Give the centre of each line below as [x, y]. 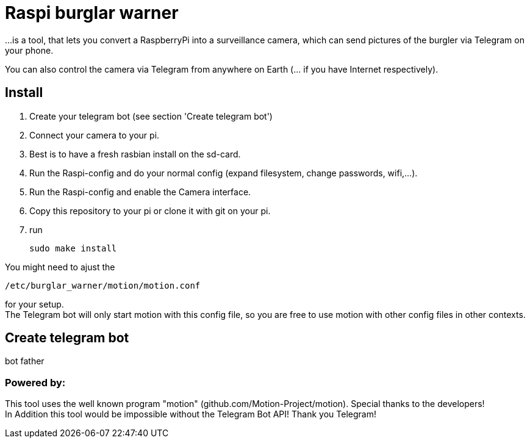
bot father [25, 361]
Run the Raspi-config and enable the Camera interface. [140, 192]
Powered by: [35, 382]
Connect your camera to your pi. [95, 135]
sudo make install [73, 248]
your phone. [29, 50]
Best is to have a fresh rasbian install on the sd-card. [135, 154]
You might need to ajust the [60, 267]
